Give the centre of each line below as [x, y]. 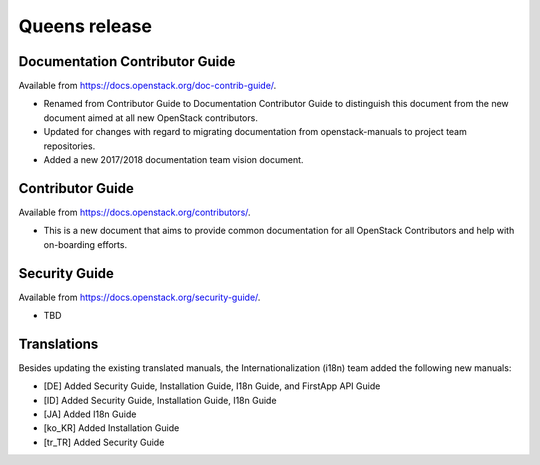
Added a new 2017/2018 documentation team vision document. [173, 160]
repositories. [69, 146]
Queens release [85, 26]
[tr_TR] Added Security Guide [104, 442]
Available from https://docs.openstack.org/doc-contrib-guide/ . [147, 86]
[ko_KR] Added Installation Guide [111, 428]
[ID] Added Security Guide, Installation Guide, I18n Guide [160, 400]
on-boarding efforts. [85, 244]
